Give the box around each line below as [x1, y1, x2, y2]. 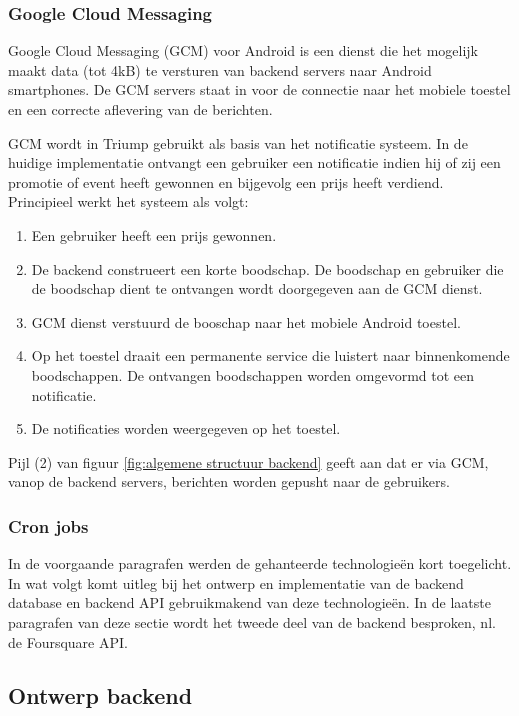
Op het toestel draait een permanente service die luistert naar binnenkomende [31, 345, 510, 366]
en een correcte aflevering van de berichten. [8, 99, 273, 119]
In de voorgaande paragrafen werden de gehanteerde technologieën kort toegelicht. [8, 553, 512, 574]
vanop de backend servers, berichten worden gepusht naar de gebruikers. [8, 471, 450, 492]
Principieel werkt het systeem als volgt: [8, 191, 249, 212]
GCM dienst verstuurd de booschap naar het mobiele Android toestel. [31, 311, 461, 332]
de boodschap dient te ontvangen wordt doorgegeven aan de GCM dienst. [31, 278, 483, 299]
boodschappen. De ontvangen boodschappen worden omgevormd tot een [31, 364, 475, 385]
